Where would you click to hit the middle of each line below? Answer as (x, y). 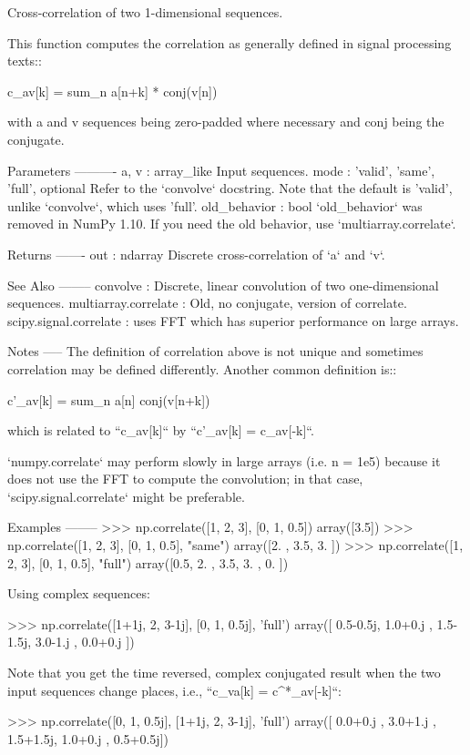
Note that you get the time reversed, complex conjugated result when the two (224, 673)
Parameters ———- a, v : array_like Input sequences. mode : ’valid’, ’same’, (221, 170)
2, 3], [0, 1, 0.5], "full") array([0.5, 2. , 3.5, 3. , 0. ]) (148, 562)
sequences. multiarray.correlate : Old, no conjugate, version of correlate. (207, 303)
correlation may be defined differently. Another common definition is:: (202, 368)
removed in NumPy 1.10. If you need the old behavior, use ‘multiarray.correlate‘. (232, 224)
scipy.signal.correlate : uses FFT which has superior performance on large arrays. (233, 320)
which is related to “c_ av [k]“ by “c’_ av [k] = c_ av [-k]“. (161, 430)
